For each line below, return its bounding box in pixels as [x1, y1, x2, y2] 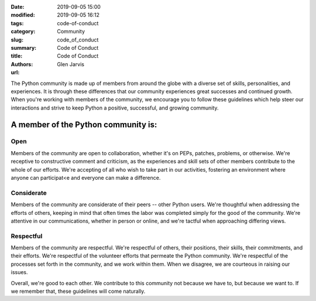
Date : [11, 4, 25, 10]
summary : [11, 44, 37, 51]
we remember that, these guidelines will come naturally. [11, 288, 146, 295]
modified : [11, 12, 35, 19]
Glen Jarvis [57, 60, 85, 67]
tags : [11, 19, 24, 26]
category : [11, 28, 36, 35]
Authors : [11, 60, 33, 67]
